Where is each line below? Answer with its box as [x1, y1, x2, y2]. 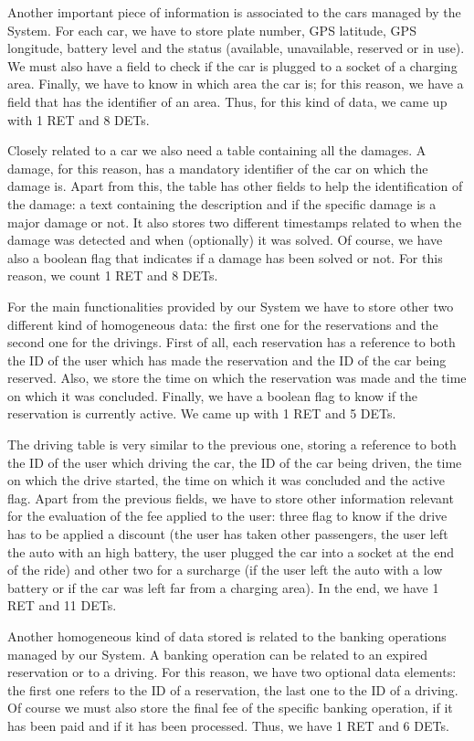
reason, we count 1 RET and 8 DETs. [7, 266, 218, 285]
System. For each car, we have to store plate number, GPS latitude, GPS [7, 20, 416, 39]
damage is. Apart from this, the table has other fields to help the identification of [7, 176, 463, 196]
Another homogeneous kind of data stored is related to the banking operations [7, 627, 447, 645]
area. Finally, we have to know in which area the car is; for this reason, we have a [7, 74, 464, 93]
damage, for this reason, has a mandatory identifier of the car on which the [7, 158, 428, 177]
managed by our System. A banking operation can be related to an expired [7, 644, 427, 663]
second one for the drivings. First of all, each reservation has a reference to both [7, 333, 456, 352]
